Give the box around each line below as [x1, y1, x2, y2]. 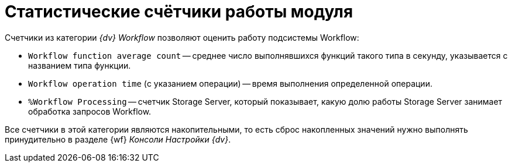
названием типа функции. [28, 60, 131, 70]
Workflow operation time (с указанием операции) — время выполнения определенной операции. [28, 78, 432, 88]
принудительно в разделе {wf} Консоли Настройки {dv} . [5, 134, 231, 144]
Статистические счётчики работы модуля [5, 2, 353, 22]
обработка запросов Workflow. [28, 106, 152, 116]
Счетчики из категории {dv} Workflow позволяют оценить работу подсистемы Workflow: [5, 32, 359, 42]
